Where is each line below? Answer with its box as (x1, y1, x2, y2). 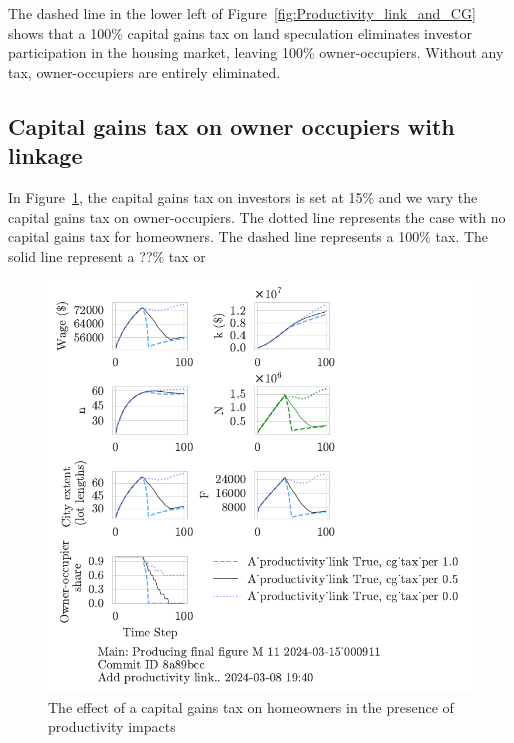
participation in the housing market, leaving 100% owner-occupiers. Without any (8, 42, 504, 63)
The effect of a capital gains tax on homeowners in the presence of (48, 696, 454, 717)
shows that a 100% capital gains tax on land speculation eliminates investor (8, 22, 473, 43)
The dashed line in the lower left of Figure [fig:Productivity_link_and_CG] (8, 3, 476, 23)
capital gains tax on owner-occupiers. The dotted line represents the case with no (8, 206, 506, 227)
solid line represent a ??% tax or (8, 245, 206, 266)
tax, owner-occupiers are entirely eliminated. (8, 61, 281, 82)
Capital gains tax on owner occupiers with (8, 110, 455, 141)
